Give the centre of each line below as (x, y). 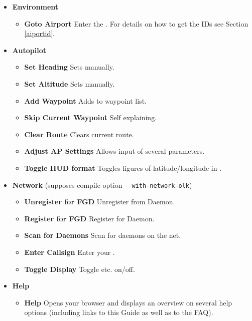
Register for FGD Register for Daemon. (89, 218)
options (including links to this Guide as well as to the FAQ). (119, 312)
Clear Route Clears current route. (79, 134)
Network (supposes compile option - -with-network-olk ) (102, 185)
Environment (35, 7)
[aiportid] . (39, 33)
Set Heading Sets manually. (69, 67)
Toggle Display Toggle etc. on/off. (80, 269)
